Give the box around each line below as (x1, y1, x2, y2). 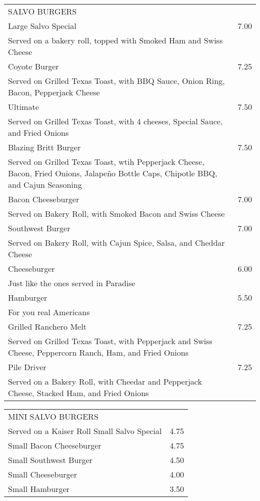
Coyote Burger (8, 60, 59, 72)
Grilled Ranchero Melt (8, 321, 86, 332)
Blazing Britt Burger (8, 141, 81, 153)
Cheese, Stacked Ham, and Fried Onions (8, 387, 149, 399)
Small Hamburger (8, 483, 69, 495)
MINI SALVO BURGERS (8, 411, 98, 422)
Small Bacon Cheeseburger (8, 440, 101, 451)
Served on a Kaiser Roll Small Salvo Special (8, 425, 162, 437)
